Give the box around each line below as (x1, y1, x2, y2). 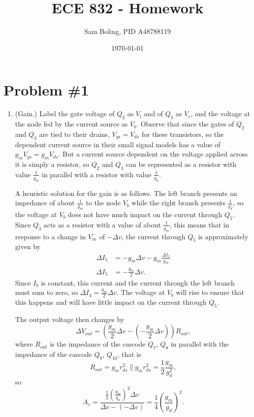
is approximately (198, 231, 249, 241)
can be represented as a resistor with (126, 159, 237, 169)
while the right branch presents (131, 197, 225, 208)
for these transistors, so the (141, 128, 224, 139)
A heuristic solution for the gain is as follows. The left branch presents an (15, 188, 237, 198)
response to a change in (15, 231, 86, 241)
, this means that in (169, 219, 229, 229)
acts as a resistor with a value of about (43, 219, 161, 229)
